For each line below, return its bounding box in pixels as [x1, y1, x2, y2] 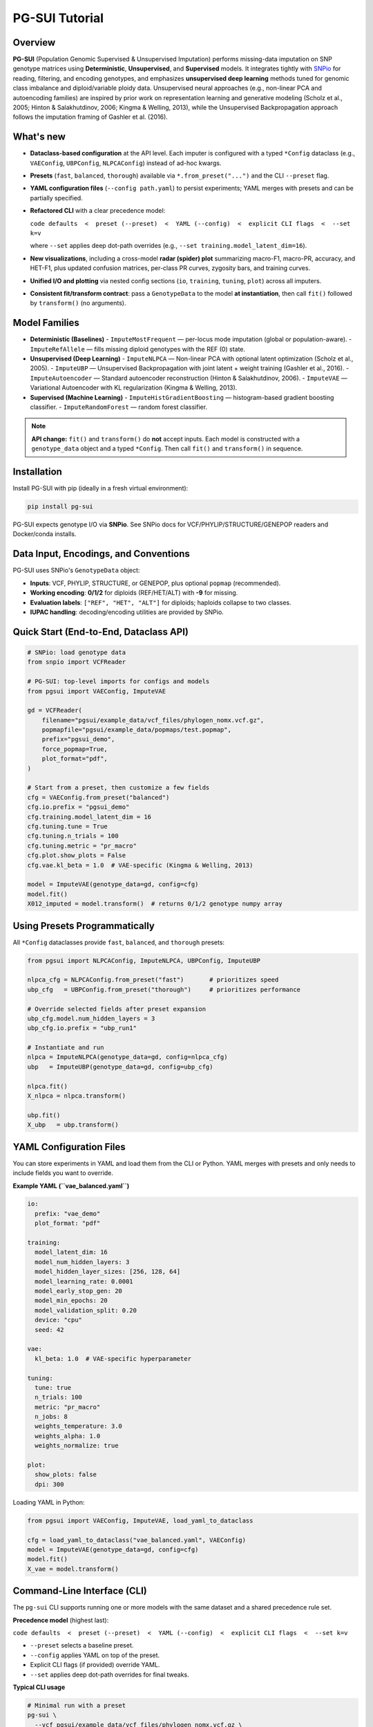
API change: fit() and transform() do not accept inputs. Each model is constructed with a [31, 435, 300, 443]
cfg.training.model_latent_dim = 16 [27, 812, 152, 821]
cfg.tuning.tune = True [27, 822, 108, 830]
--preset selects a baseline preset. [30, 1641, 134, 1650]
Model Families [12, 317, 79, 329]
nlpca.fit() [27, 1082, 68, 1090]
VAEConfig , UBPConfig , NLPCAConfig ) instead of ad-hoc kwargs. [30, 159, 222, 167]
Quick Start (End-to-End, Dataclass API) [12, 626, 189, 638]
